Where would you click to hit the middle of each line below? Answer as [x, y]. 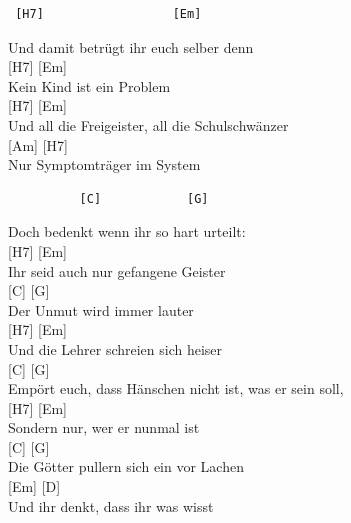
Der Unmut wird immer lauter [101, 309]
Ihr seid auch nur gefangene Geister [117, 270]
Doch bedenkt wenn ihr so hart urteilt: [127, 231]
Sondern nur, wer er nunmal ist [104, 427]
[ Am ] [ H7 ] [38, 144]
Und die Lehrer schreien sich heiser [115, 348]
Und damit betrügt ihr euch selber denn [131, 46]
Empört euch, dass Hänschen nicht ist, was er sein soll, [176, 388]
